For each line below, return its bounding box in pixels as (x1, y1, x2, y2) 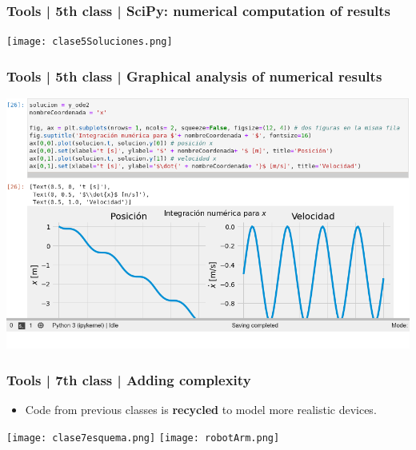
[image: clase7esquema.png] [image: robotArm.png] (6, 432, 280, 444)
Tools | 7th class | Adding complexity (6, 369, 251, 389)
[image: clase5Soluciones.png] (6, 36, 173, 48)
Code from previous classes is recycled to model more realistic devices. (25, 401, 377, 417)
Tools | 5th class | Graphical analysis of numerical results (6, 66, 382, 86)
